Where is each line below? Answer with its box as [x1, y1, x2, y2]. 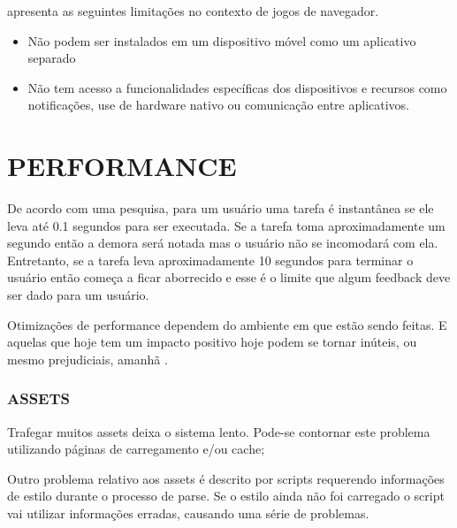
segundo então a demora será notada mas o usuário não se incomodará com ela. [7, 233, 438, 252]
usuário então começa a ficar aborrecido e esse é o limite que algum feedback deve [7, 268, 451, 287]
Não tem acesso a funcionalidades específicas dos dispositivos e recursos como [27, 78, 447, 96]
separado [27, 49, 76, 67]
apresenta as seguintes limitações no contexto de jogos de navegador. [7, 2, 379, 19]
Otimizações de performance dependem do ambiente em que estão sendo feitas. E [7, 315, 447, 333]
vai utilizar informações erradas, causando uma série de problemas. [7, 504, 369, 523]
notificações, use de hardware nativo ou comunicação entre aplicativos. [27, 96, 410, 114]
